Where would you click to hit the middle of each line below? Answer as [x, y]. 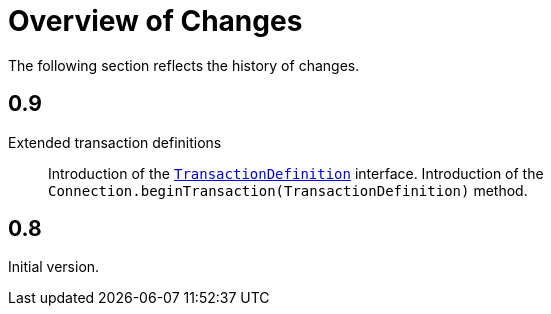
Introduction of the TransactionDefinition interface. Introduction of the [296, 173]
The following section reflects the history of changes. [184, 65]
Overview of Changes [155, 21]
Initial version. [54, 267]
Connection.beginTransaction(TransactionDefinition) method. [288, 190]
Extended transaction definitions [115, 142]
